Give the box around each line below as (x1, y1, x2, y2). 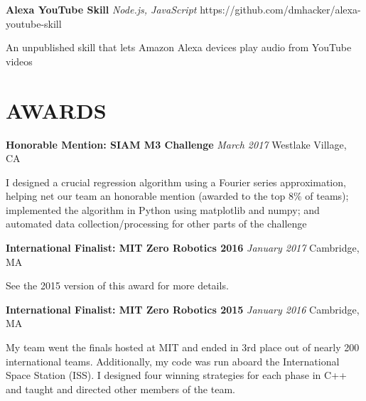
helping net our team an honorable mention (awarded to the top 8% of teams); (6, 188, 349, 203)
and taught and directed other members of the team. (6, 381, 235, 396)
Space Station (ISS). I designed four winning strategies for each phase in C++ (6, 368, 347, 383)
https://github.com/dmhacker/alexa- (200, 2, 361, 16)
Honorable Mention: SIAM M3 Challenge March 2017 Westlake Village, (6, 137, 347, 151)
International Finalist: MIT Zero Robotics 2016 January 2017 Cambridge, (6, 240, 360, 255)
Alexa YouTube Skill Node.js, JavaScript (6, 2, 197, 16)
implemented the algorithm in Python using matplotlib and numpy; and (6, 202, 320, 217)
